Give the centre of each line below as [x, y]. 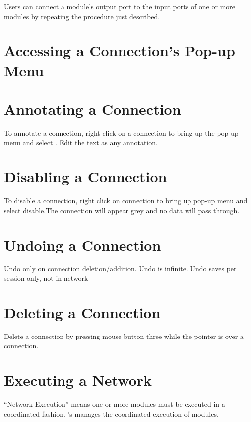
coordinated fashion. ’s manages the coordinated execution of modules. [111, 413]
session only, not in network [46, 278]
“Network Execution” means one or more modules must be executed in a [115, 404]
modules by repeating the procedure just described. [82, 16]
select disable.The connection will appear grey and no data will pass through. [122, 210]
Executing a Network [78, 380]
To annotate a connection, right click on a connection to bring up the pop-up [121, 132]
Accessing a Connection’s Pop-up [120, 50]
